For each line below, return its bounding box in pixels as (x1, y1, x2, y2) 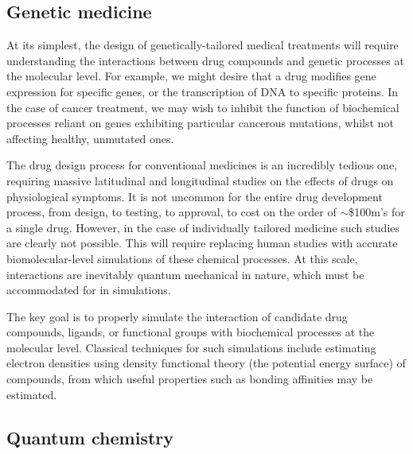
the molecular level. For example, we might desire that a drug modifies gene (6, 68, 376, 84)
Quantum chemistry (6, 425, 173, 449)
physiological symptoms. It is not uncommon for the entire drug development (6, 188, 383, 204)
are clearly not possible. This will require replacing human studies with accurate (6, 235, 398, 251)
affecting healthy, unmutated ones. (6, 130, 174, 146)
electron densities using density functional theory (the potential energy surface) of (6, 355, 406, 371)
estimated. (6, 386, 57, 402)
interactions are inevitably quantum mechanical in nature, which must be (6, 266, 364, 282)
